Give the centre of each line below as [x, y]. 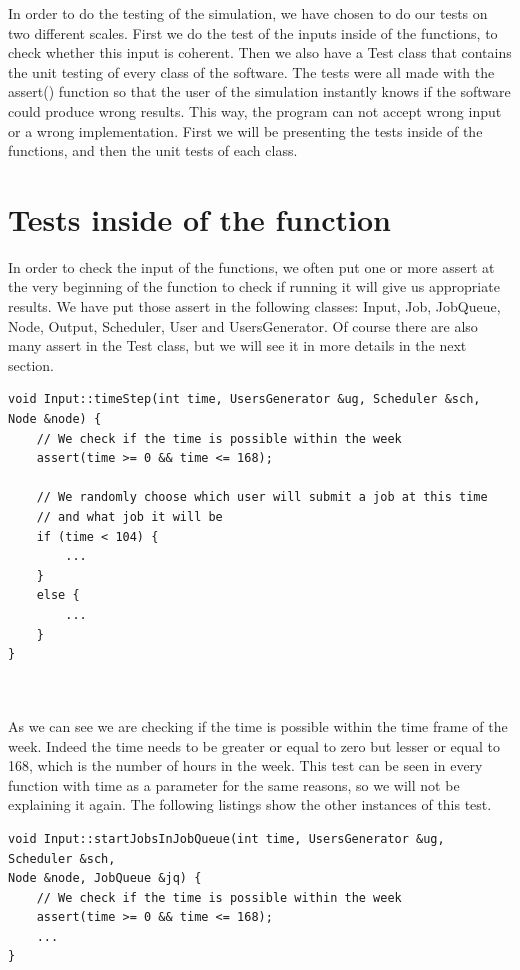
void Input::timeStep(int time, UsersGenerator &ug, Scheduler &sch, [244, 399]
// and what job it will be [129, 517]
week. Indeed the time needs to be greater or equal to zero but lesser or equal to [254, 745]
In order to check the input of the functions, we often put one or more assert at [251, 266]
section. [31, 364]
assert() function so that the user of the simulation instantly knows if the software [259, 91]
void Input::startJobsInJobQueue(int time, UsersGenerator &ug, [226, 838]
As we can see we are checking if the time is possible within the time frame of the [258, 725]
